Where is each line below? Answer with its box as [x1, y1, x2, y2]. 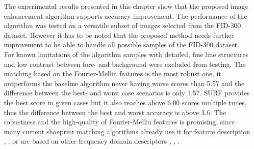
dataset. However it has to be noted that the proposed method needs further [4, 30, 234, 40]
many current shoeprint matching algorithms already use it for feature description [4, 126, 250, 136]
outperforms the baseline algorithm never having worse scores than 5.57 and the [4, 78, 245, 88]
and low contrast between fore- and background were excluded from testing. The [4, 59, 246, 69]
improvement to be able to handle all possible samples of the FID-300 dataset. [4, 39, 239, 50]
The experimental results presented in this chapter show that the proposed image [4, 1, 249, 11]
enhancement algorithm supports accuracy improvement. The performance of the [4, 10, 247, 21]
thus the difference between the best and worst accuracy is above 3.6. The [4, 107, 227, 117]
